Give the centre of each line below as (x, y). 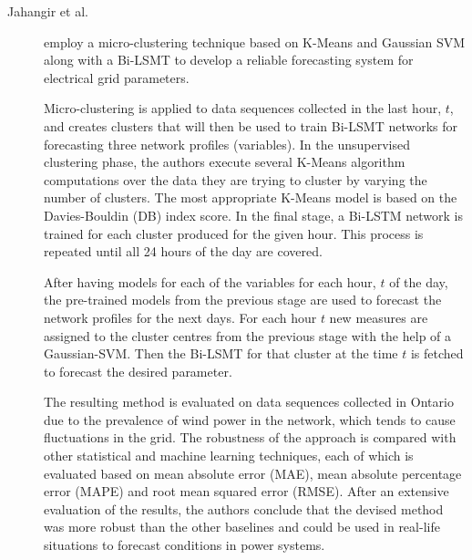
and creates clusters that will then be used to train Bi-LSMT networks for (251, 125)
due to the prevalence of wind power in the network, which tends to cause (250, 419)
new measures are (379, 317)
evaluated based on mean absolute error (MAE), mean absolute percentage (253, 473)
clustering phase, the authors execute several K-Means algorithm (225, 162)
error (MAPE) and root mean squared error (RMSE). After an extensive (246, 491)
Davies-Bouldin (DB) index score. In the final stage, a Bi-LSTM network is (254, 215)
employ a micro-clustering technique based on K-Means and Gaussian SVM (255, 41)
